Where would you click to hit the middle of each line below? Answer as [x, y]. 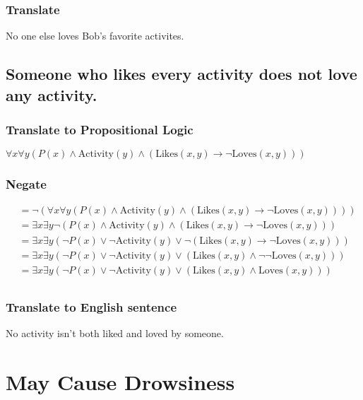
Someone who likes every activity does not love [181, 74]
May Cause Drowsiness [120, 381]
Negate [26, 184]
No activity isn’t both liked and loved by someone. [115, 333]
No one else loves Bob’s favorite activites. [95, 36]
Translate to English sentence [91, 306]
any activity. [52, 94]
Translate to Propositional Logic [100, 129]
